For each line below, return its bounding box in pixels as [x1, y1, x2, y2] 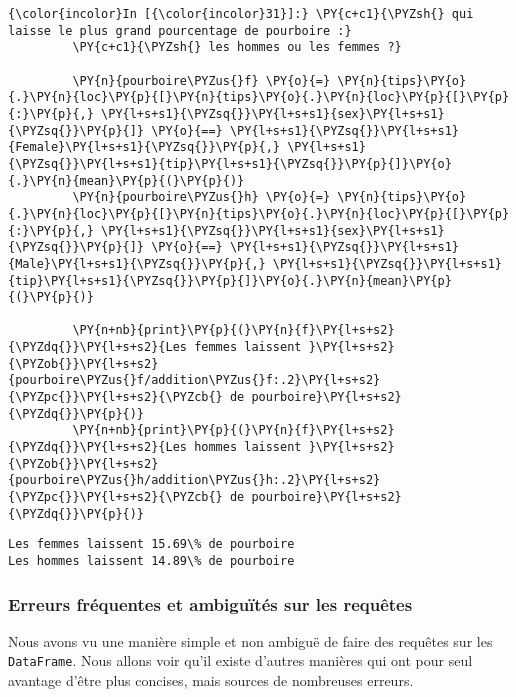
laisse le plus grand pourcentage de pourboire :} [8, 23, 352, 38]
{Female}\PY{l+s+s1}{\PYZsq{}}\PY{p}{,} [8, 140, 281, 155]
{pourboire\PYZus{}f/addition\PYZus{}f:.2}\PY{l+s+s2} [8, 373, 381, 388]
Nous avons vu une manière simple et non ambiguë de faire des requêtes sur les [8, 630, 493, 651]
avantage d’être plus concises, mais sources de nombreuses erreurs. [8, 670, 414, 691]
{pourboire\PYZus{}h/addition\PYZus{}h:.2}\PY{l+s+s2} [8, 473, 381, 488]
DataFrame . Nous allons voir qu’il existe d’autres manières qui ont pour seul [8, 650, 473, 671]
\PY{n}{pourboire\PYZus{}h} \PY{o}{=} [72, 190, 331, 205]
